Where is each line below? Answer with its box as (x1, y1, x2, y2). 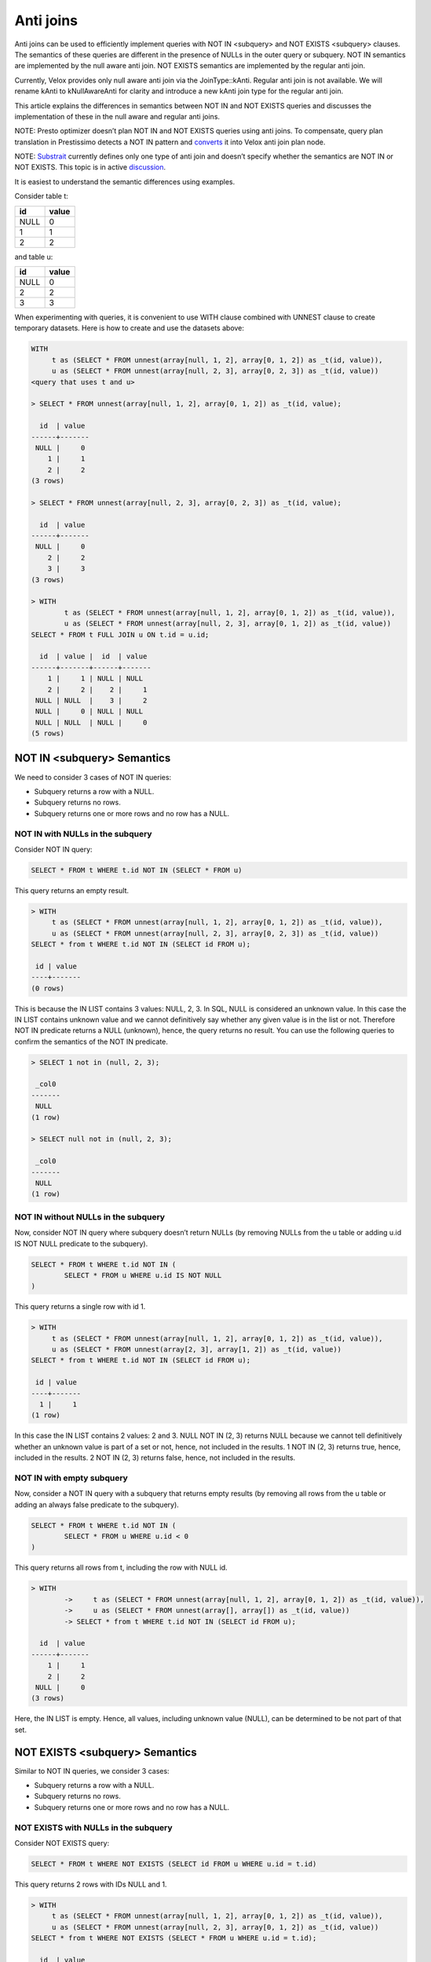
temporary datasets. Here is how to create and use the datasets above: (14, 323, 245, 333)
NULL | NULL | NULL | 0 (35, 718, 148, 727)
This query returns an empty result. (14, 885, 130, 895)
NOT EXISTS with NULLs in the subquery (14, 1822, 173, 1833)
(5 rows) (31, 729, 65, 738)
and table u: (14, 252, 53, 261)
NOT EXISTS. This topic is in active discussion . (14, 162, 166, 172)
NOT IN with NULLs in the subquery (14, 828, 152, 839)
